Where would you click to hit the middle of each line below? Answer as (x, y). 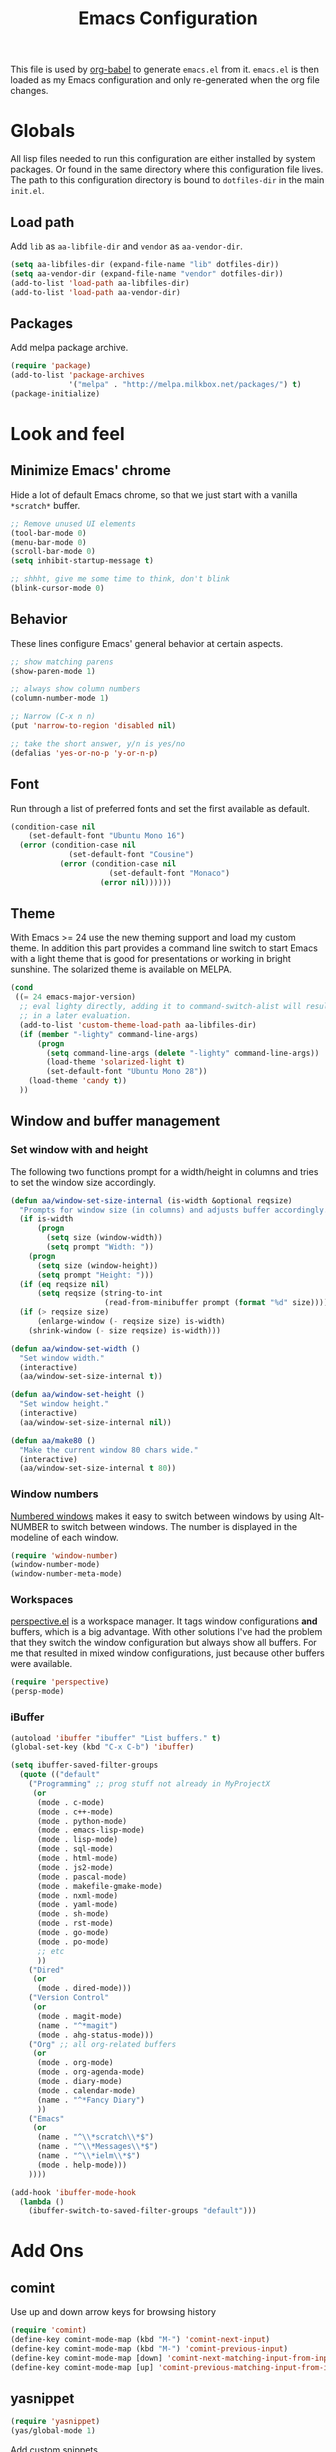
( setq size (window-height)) (97, 1265)
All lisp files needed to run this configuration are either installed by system (163, 159)
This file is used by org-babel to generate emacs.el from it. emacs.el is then (165, 69)
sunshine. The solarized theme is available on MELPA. (121, 969)
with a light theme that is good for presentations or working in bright (151, 959)
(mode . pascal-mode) (82, 1877)
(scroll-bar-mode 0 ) (53, 552)
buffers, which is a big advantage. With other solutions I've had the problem (166, 1632)
